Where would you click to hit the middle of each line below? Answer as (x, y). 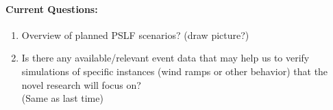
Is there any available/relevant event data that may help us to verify (165, 58)
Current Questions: (52, 9)
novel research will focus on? (81, 84)
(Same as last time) (62, 98)
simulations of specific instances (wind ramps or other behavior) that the (175, 71)
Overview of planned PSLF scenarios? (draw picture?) (135, 35)
